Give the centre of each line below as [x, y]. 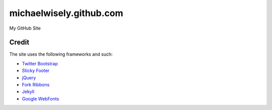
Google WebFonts [41, 98]
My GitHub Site [25, 28]
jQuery [29, 77]
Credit [19, 42]
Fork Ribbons [36, 85]
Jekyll [28, 92]
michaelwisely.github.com [66, 13]
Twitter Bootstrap [40, 63]
